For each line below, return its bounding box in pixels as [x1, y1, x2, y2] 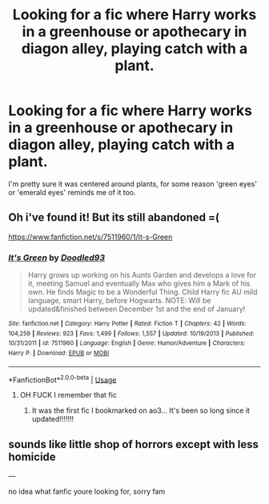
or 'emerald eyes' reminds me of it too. [8, 187, 136, 197]
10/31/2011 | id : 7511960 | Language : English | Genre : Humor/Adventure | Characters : [8, 339, 246, 347]
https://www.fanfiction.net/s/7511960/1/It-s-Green [8, 232, 173, 242]
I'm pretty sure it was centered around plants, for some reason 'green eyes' [8, 178, 258, 189]
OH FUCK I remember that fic [19, 390, 118, 400]
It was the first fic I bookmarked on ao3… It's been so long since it [31, 406, 251, 415]
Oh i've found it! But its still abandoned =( [8, 210, 220, 225]
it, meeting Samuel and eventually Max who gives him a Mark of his [27, 278, 251, 289]
